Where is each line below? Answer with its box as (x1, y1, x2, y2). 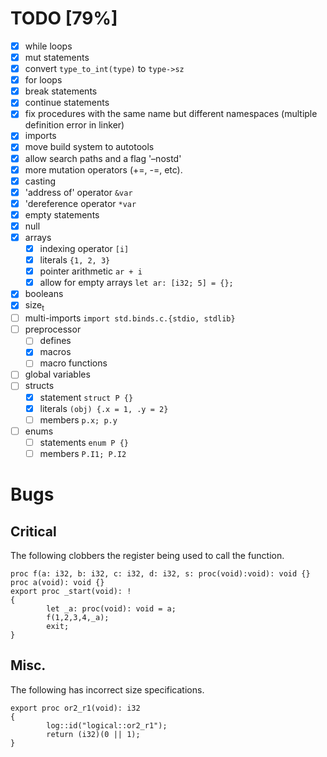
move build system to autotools (24, 141, 155, 153)
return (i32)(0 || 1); (46, 729, 141, 739)
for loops (24, 74, 63, 86)
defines (39, 335, 72, 347)
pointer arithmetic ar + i (39, 265, 143, 277)
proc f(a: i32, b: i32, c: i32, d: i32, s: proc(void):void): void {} (10, 568, 311, 579)
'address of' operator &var (24, 186, 133, 198)
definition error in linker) (24, 119, 125, 131)
